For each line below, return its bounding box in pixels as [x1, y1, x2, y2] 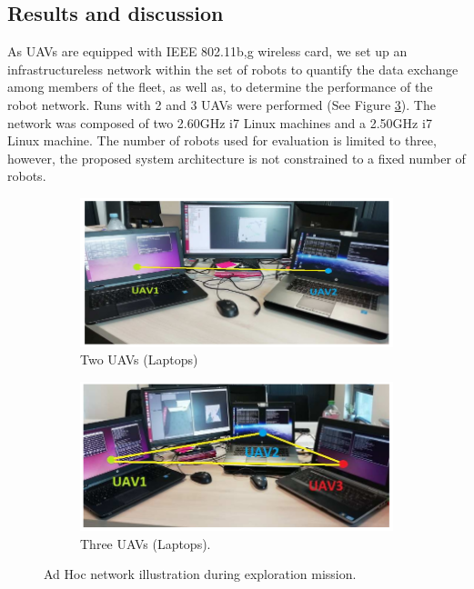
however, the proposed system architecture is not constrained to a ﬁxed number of [7, 148, 466, 167]
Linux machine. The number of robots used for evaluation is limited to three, [7, 131, 437, 150]
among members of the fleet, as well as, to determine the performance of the [7, 77, 433, 96]
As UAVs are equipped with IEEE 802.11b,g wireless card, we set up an [7, 42, 408, 61]
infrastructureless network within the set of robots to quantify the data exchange [7, 59, 459, 78]
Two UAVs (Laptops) [80, 350, 198, 369]
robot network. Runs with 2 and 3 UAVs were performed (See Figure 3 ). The [7, 95, 436, 114]
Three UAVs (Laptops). [80, 534, 211, 553]
